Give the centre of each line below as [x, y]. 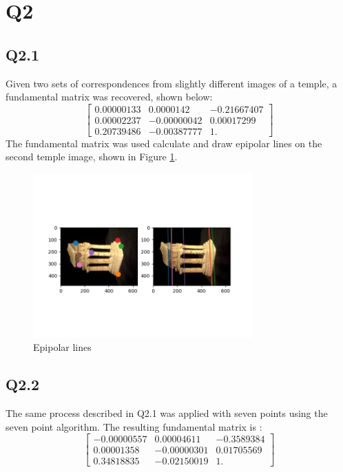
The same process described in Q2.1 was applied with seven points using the [167, 412]
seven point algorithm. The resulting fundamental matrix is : [134, 426]
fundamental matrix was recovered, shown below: [109, 97]
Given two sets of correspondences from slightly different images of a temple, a [171, 83]
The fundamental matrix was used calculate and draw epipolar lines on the [164, 143]
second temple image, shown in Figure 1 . [92, 157]
